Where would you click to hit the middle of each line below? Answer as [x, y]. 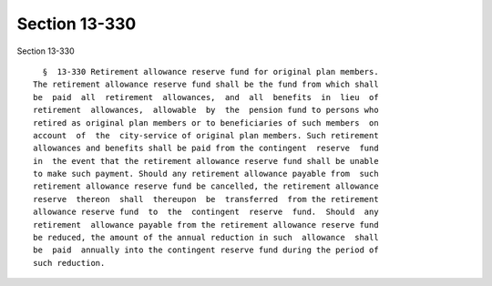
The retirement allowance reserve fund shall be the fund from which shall [206, 85]
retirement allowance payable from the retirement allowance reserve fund [206, 225]
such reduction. [69, 263]
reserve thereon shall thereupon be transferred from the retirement [206, 199]
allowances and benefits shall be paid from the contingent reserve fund [206, 148]
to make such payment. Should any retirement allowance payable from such [206, 174]
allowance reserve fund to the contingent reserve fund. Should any [206, 212]
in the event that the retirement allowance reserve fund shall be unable [206, 161]
